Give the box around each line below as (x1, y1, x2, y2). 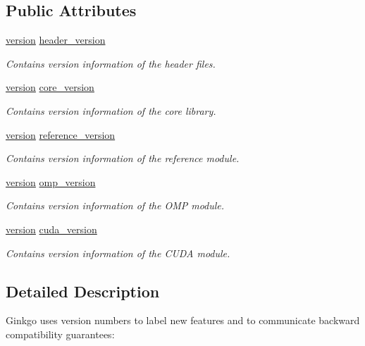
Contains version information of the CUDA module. (6, 245, 230, 260)
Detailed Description (6, 280, 160, 302)
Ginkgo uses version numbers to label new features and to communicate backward (6, 313, 360, 328)
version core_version (6, 80, 94, 94)
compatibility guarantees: (6, 326, 115, 341)
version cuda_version (6, 221, 97, 236)
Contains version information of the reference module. (6, 151, 240, 166)
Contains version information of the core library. (6, 103, 216, 118)
